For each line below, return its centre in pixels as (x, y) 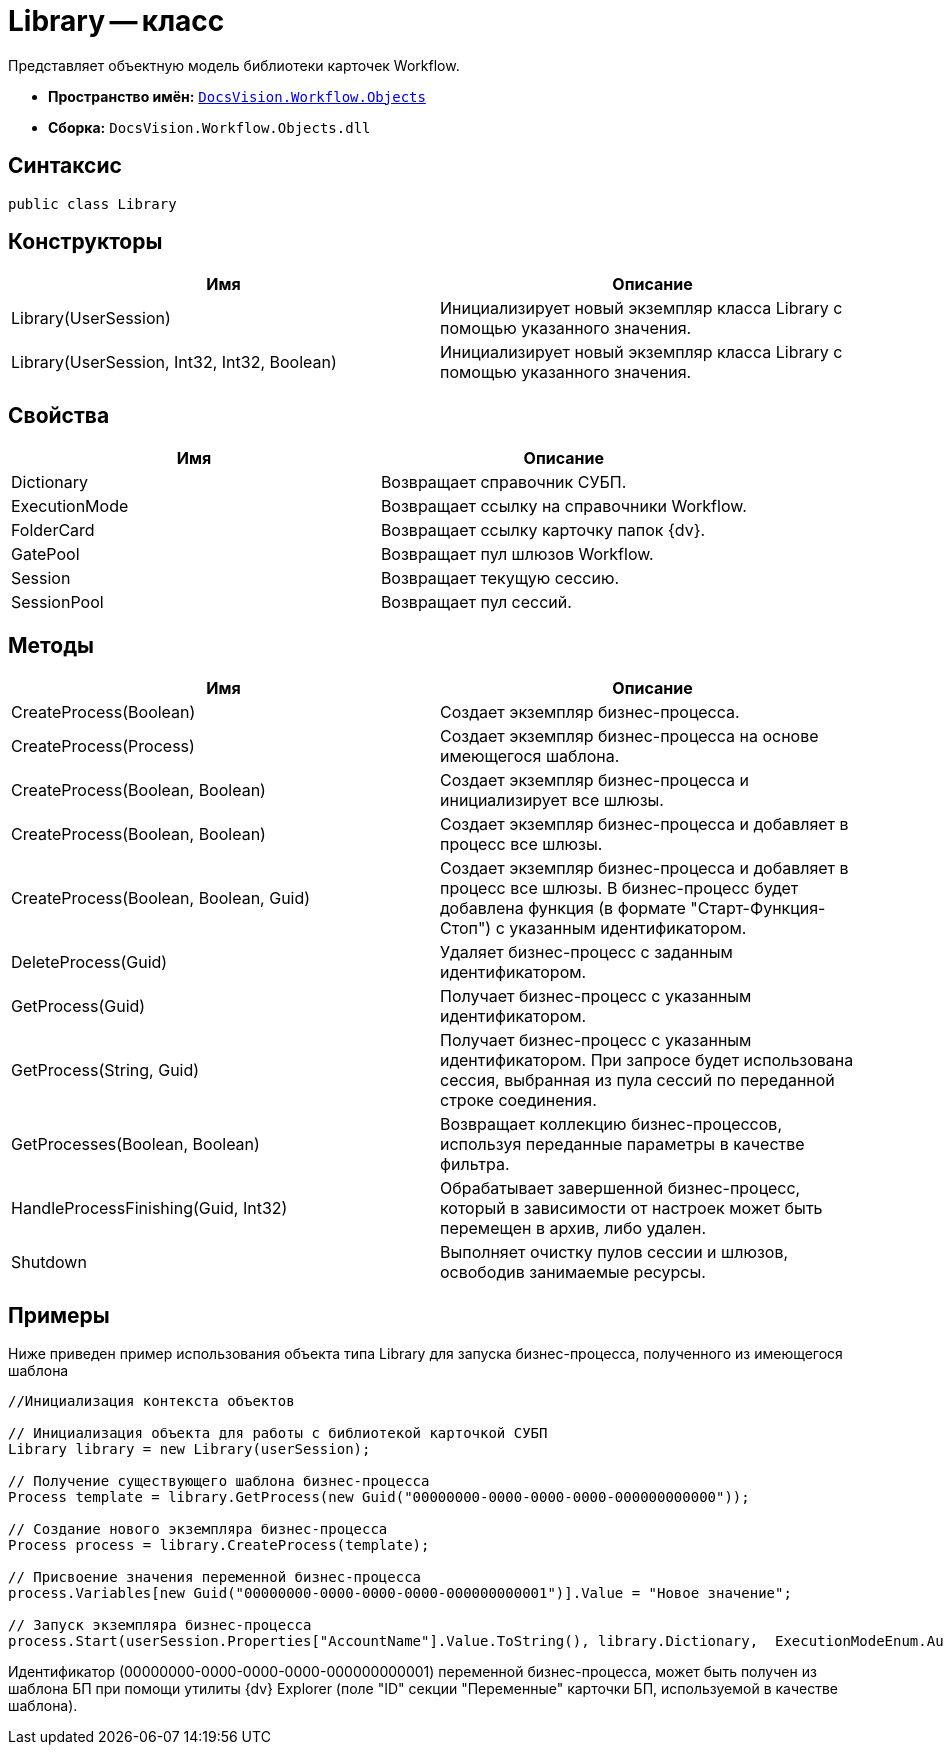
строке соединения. (518, 1100)
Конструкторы (85, 242)
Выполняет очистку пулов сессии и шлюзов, (614, 1252)
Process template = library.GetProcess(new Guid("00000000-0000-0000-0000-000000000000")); (379, 1496)
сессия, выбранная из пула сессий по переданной (637, 1080)
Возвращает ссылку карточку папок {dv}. (543, 530)
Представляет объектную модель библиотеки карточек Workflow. (234, 65)
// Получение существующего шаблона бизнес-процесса (219, 1480)
